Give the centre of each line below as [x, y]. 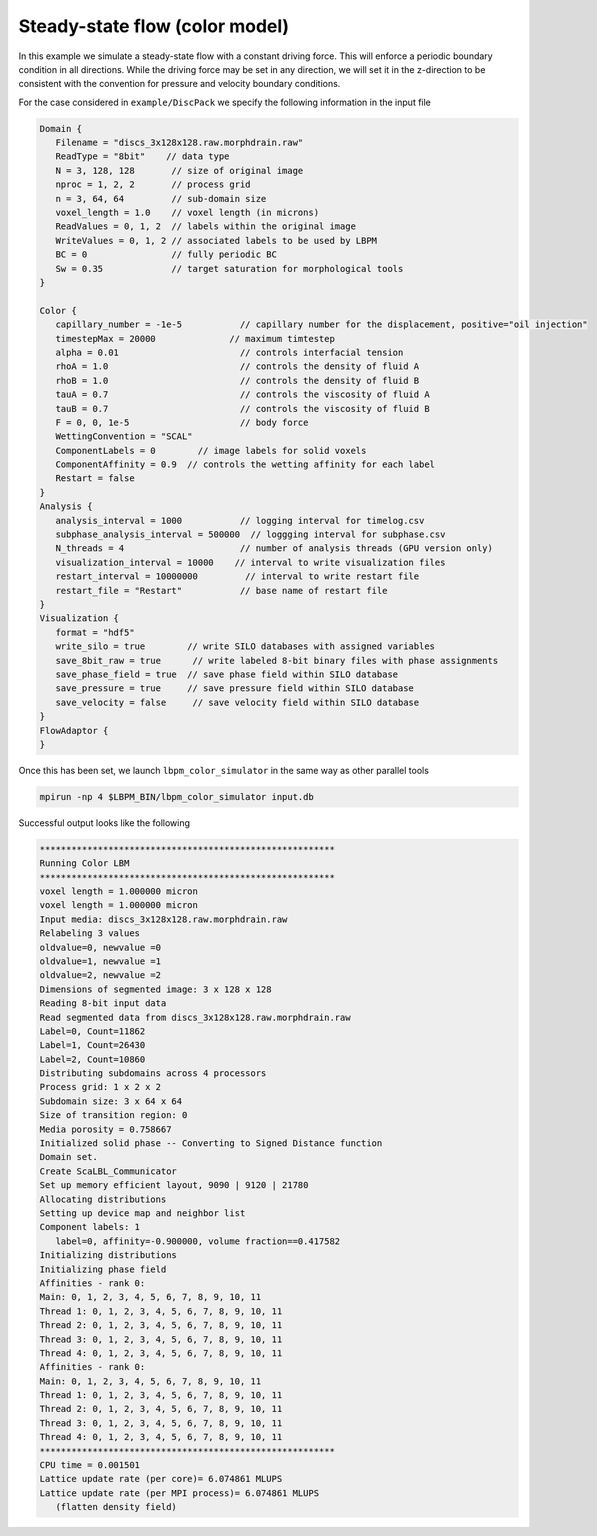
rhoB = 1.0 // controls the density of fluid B [237, 380]
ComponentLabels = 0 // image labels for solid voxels [211, 450]
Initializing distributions [108, 1255]
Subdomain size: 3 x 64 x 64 [111, 1101]
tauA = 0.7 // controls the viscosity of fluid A [242, 394]
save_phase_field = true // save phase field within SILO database [227, 674]
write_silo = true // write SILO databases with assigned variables [245, 646]
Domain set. [69, 1157]
